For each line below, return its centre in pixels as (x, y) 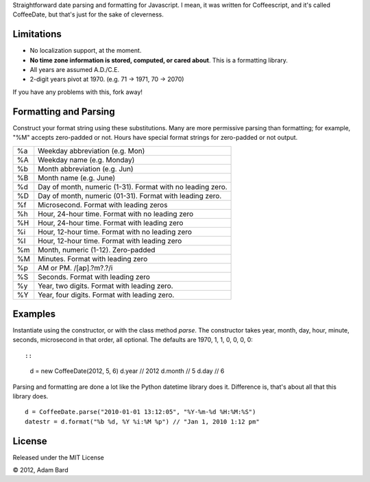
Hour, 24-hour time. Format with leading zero (111, 223)
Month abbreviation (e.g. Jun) (86, 169)
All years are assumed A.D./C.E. (75, 70)
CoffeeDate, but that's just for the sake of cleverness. (88, 14)
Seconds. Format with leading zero (94, 276)
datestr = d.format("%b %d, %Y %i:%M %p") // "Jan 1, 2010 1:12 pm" (142, 421)
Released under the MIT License (58, 457)
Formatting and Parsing (64, 111)
